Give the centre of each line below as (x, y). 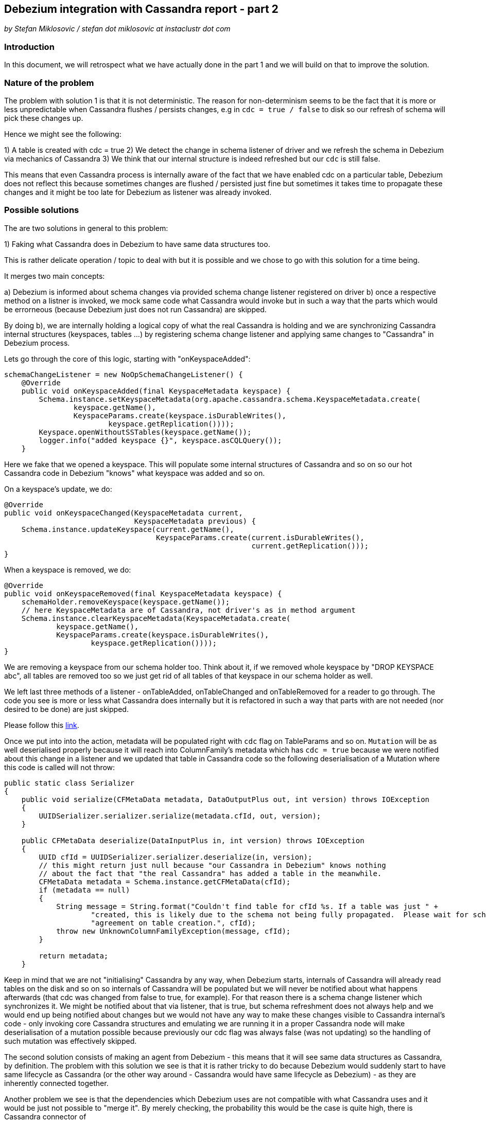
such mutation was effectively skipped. (71, 1041)
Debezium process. (37, 343)
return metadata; (74, 956)
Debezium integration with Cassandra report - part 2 (141, 9)
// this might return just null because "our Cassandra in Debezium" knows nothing (212, 865)
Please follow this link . (42, 725)
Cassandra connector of (45, 1116)
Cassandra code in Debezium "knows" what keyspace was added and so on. (135, 473)
